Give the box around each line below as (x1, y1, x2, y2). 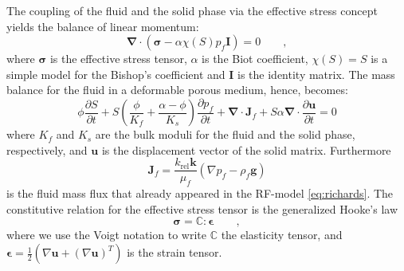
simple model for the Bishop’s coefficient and (6, 65, 226, 82)
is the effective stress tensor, (49, 50, 187, 67)
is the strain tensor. (127, 244, 222, 261)
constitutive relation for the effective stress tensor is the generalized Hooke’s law (6, 200, 398, 217)
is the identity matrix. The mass (237, 65, 395, 82)
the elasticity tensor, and (221, 226, 343, 243)
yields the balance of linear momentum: (6, 18, 199, 34)
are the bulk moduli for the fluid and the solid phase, (95, 126, 355, 143)
